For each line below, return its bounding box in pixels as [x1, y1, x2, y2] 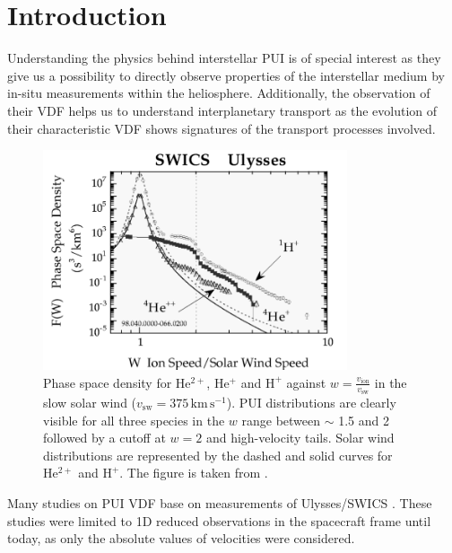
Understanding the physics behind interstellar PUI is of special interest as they [7, 48, 441, 67]
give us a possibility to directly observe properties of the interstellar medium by [7, 66, 445, 84]
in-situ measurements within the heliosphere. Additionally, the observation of [7, 83, 430, 102]
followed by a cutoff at [43, 428, 166, 447]
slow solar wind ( [43, 392, 137, 411]
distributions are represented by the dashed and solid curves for [43, 445, 393, 464]
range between [241, 410, 321, 429]
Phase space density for [43, 373, 172, 391]
